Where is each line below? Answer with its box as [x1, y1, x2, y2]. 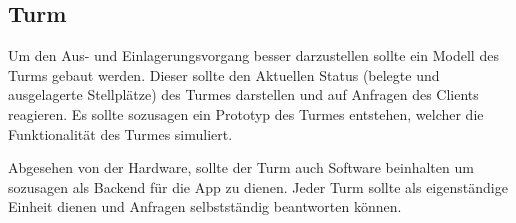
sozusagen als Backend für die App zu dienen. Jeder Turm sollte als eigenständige [8, 176, 508, 197]
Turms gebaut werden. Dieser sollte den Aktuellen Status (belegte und [8, 64, 440, 85]
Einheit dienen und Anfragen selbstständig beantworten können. [8, 196, 402, 217]
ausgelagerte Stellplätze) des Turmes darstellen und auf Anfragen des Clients [8, 84, 479, 105]
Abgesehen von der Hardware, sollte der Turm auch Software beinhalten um [8, 157, 474, 178]
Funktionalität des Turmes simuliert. [8, 123, 233, 144]
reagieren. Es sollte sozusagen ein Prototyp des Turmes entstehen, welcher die [8, 103, 484, 124]
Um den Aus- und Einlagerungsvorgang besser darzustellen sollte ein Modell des [8, 45, 499, 66]
